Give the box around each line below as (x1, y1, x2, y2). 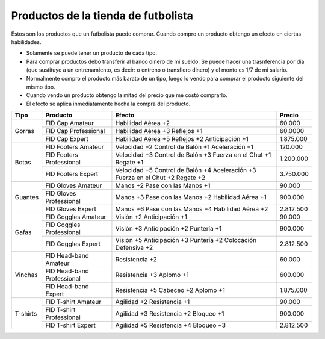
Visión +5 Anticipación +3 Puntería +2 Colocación (115, 236, 257, 244)
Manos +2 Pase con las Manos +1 (115, 181, 211, 190)
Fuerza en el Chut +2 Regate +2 (115, 173, 206, 182)
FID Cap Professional (45, 127, 105, 135)
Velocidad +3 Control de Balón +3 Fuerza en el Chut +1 (115, 151, 271, 159)
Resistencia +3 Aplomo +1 (115, 271, 189, 279)
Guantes (14, 193, 39, 202)
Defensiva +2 (115, 244, 153, 252)
